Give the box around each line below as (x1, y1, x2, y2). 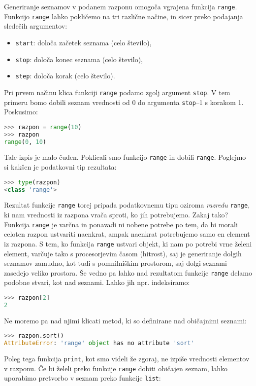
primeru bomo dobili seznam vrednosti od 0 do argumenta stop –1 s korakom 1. (4, 97, 244, 107)
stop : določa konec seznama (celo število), (15, 54, 143, 64)
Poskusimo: (4, 106, 38, 117)
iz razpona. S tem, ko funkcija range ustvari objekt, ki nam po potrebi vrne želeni (4, 238, 252, 248)
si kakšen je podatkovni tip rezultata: (4, 162, 117, 172)
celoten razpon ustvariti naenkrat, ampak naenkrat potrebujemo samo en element (4, 229, 250, 239)
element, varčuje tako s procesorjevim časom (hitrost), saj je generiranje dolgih (4, 248, 242, 258)
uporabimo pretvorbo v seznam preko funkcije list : (4, 373, 161, 383)
